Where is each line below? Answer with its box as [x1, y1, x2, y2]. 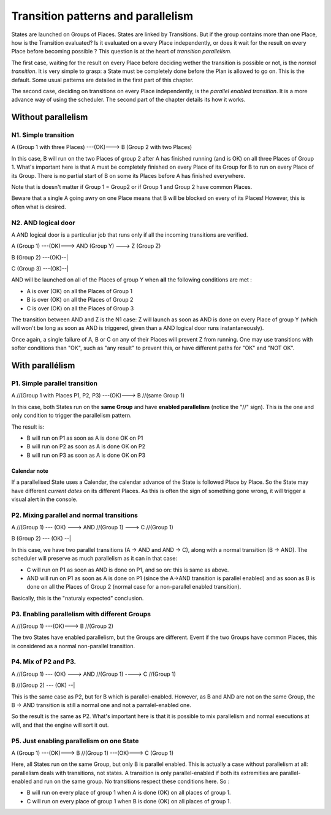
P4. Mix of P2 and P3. [11, 657, 77, 666]
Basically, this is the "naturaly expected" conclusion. [11, 594, 144, 602]
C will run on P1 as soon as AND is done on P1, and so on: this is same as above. [26, 566, 229, 573]
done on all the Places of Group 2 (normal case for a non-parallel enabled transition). [26, 583, 242, 591]
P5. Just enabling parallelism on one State [11, 737, 139, 745]
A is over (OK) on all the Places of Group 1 [26, 287, 133, 294]
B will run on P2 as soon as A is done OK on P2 [26, 443, 145, 450]
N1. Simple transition [11, 131, 75, 139]
